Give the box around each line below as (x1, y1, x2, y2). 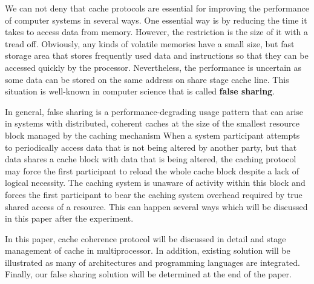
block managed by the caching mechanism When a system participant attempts (5, 128, 300, 141)
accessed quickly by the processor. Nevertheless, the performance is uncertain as (5, 61, 302, 73)
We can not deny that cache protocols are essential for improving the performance (5, 2, 309, 14)
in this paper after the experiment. (5, 212, 134, 225)
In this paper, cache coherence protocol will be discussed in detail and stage (5, 232, 286, 245)
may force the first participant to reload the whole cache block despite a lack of (5, 164, 299, 177)
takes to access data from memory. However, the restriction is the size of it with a (5, 25, 309, 38)
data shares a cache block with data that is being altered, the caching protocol (5, 153, 296, 165)
